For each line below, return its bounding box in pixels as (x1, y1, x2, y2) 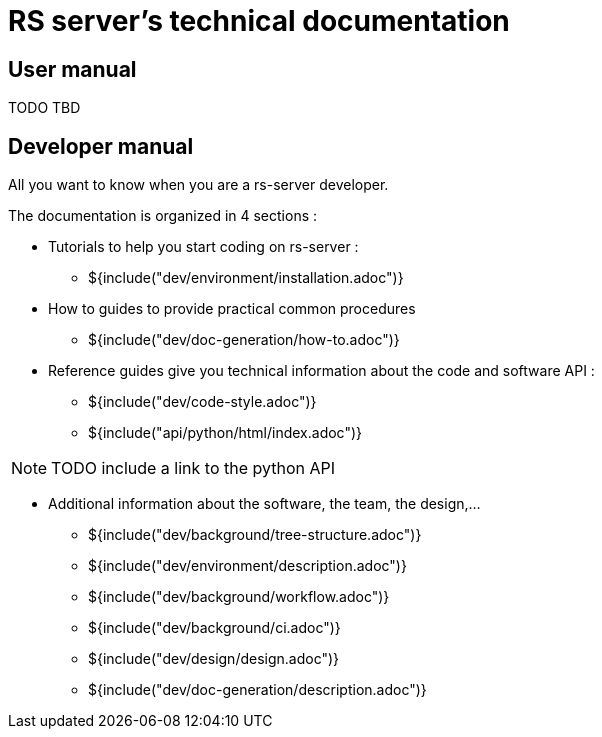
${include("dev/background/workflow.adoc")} (88, 588, 390, 606)
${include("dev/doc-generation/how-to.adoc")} (88, 331, 400, 349)
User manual (8, 56, 137, 82)
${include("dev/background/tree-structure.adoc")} (88, 526, 422, 544)
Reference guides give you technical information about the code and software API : (48, 362, 595, 380)
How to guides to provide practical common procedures (48, 300, 416, 318)
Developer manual (8, 133, 194, 159)
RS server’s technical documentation (8, 4, 510, 38)
